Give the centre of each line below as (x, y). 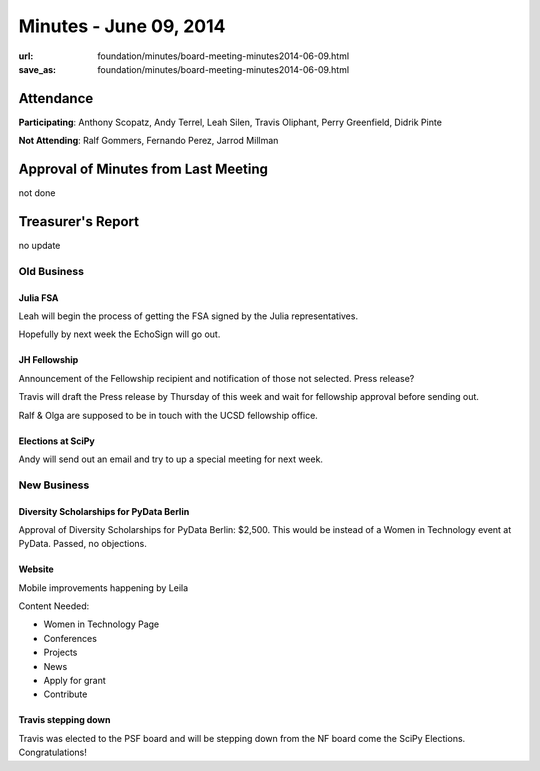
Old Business (51, 271)
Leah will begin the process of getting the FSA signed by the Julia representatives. (188, 316)
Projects (60, 652)
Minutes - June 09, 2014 (122, 26)
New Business (54, 485)
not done (37, 193)
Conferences (70, 638)
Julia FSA (38, 297)
